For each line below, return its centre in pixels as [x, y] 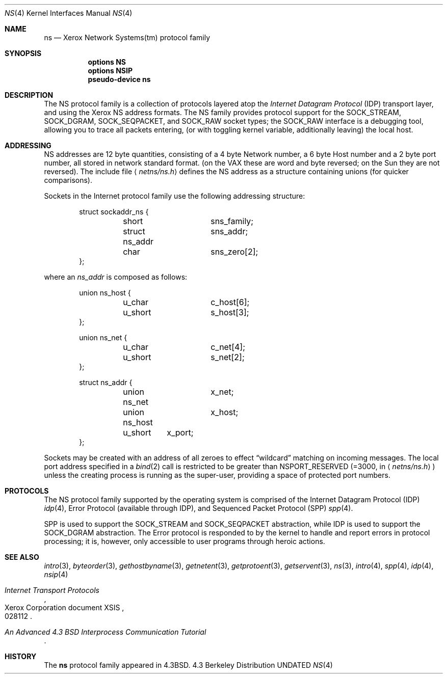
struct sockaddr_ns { [114, 212]
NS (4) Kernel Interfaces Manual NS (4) [69, 13]
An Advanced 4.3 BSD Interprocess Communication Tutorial [106, 632]
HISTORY [21, 656]
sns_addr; [229, 231]
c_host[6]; [230, 302]
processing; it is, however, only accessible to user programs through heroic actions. [185, 541]
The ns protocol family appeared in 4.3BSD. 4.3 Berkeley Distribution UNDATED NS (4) [188, 665]
